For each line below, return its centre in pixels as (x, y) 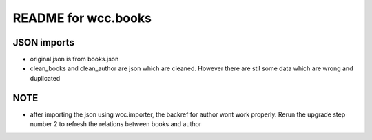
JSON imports (44, 42)
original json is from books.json (74, 59)
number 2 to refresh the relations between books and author (116, 124)
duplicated (45, 78)
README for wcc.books (82, 18)
